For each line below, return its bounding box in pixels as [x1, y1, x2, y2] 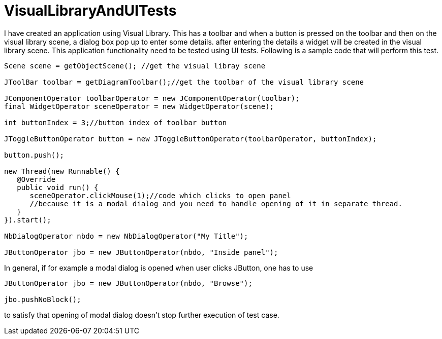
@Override [17, 175, 56, 183]
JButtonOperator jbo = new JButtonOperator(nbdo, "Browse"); [4, 279, 252, 287]
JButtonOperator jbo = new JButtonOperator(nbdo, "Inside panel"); [4, 248, 278, 256]
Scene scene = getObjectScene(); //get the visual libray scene [4, 61, 266, 70]
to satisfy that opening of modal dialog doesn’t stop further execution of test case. [4, 310, 279, 319]
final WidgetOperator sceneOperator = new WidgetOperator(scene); [4, 102, 274, 110]
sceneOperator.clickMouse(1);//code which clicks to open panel [29, 191, 291, 200]
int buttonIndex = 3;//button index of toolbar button [4, 118, 227, 127]
